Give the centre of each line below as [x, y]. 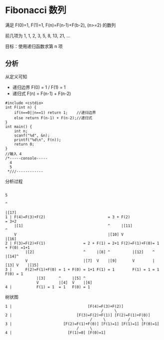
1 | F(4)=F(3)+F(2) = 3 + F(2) [68, 217]
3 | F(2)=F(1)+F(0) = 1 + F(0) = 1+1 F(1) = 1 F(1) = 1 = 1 [82, 269]
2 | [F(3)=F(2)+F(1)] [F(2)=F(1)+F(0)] [78, 315]
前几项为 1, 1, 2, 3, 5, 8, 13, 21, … [38, 35]
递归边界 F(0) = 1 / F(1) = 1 [39, 87]
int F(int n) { [21, 107]
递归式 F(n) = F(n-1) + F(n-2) [42, 93]
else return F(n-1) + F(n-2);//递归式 [53, 118]
